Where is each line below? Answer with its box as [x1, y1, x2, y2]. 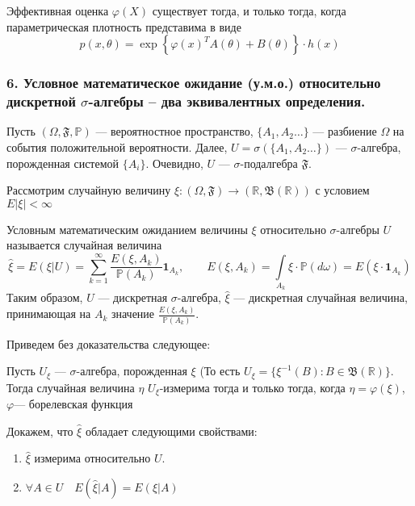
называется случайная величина [6, 236, 162, 253]
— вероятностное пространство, [95, 123, 254, 140]
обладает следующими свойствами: [85, 422, 258, 439]
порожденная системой [6, 154, 119, 171]
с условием [315, 182, 370, 199]
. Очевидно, [145, 154, 203, 171]
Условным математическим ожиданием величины [6, 220, 248, 237]
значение [111, 305, 155, 322]
